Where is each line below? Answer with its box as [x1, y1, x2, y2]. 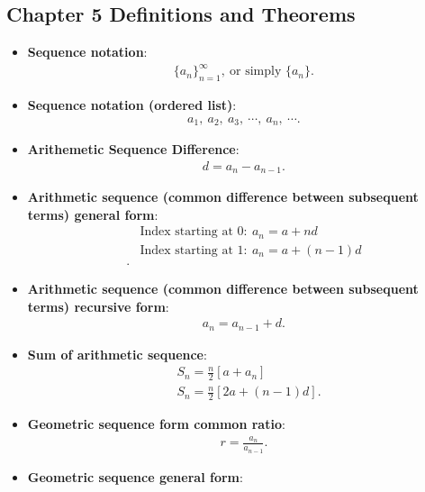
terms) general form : [27, 205, 158, 223]
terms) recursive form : [27, 296, 169, 315]
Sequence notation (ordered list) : [27, 96, 237, 114]
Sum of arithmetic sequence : [27, 344, 207, 363]
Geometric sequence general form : [27, 467, 243, 486]
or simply [230, 65, 282, 78]
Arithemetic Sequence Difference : [27, 140, 240, 159]
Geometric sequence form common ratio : [27, 415, 285, 433]
